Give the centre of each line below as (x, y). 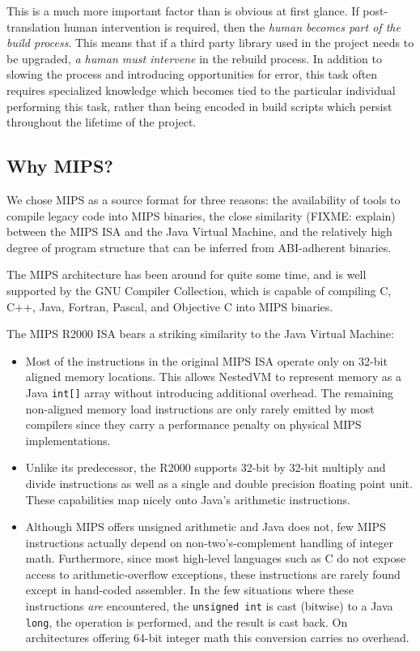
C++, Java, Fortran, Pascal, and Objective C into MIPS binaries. (170, 306)
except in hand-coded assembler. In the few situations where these (190, 590)
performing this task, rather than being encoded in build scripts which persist (199, 106)
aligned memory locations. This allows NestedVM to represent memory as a (213, 377)
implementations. (68, 440)
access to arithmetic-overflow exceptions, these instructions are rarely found (213, 574)
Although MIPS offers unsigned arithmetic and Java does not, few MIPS (206, 527)
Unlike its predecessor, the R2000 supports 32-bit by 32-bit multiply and (206, 467)
